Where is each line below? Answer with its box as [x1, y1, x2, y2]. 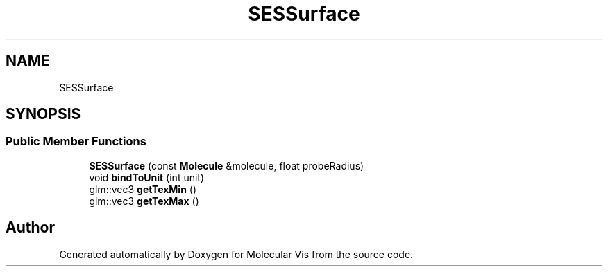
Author [6, 219, 55, 237]
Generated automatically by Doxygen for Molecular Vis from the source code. [59, 248, 414, 260]
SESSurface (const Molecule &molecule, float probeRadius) [89, 159, 364, 172]
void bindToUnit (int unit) [89, 171, 205, 183]
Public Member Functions [6, 134, 146, 149]
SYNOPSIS [6, 105, 81, 123]
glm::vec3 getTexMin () [89, 183, 197, 195]
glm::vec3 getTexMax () [89, 194, 199, 207]
